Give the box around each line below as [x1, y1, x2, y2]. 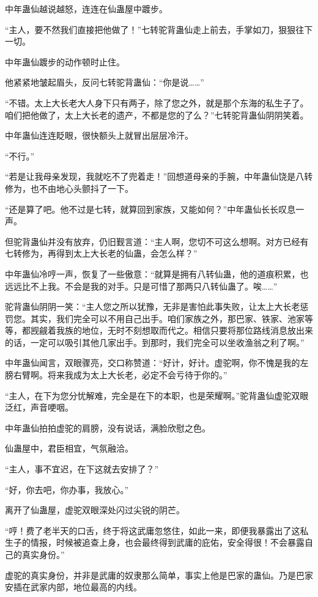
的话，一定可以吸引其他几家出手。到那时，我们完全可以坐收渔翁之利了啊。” [5, 335, 305, 348]
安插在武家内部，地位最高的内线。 [5, 581, 142, 593]
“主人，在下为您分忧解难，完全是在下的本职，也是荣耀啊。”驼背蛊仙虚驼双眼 [5, 389, 309, 401]
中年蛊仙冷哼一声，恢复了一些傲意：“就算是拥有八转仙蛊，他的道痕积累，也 [5, 267, 309, 280]
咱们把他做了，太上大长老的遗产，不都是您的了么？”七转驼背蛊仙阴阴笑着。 [5, 108, 309, 121]
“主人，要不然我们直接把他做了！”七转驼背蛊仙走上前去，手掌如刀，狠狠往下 [5, 23, 313, 35]
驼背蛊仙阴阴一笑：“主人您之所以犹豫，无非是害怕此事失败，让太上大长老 [5, 300, 300, 313]
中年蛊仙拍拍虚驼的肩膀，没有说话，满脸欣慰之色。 [5, 421, 210, 434]
